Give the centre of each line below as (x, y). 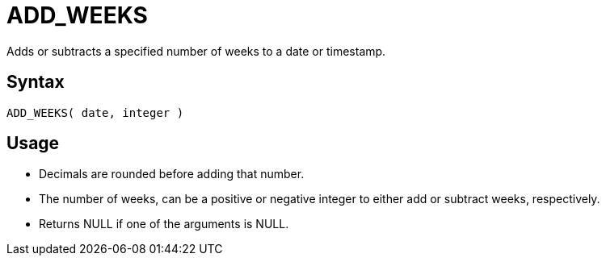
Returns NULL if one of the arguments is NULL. (164, 224)
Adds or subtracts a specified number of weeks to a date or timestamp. (196, 51)
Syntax (36, 82)
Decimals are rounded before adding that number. (172, 174)
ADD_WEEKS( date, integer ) (95, 112)
